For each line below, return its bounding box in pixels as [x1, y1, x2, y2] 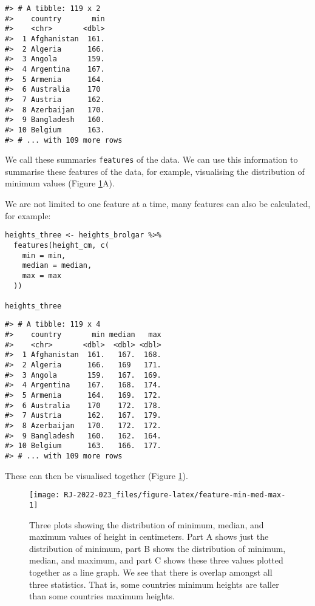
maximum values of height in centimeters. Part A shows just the [29, 530, 269, 543]
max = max [22, 271, 62, 280]
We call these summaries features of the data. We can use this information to [5, 153, 298, 166]
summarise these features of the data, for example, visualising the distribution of [5, 165, 305, 177]
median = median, [22, 261, 92, 270]
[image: [29, 491, 60, 500]
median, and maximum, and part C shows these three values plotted [29, 554, 283, 567]
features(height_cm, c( [13, 240, 109, 250]
